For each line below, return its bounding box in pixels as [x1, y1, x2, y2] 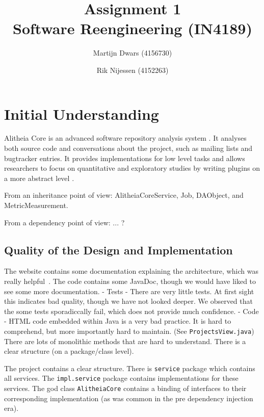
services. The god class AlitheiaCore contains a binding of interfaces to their [4, 383, 247, 394]
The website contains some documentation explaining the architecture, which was [4, 266, 258, 276]
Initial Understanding [4, 103, 159, 124]
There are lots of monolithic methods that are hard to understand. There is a [4, 335, 246, 346]
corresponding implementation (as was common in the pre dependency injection [4, 393, 253, 403]
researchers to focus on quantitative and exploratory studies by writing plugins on [4, 163, 260, 173]
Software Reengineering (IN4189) [13, 18, 252, 39]
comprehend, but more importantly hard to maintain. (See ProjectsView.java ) [4, 325, 254, 336]
